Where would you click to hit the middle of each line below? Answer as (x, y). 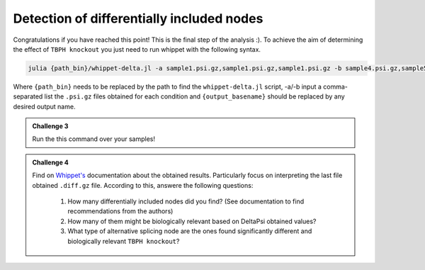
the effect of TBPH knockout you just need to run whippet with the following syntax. (137, 49)
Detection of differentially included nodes (138, 18)
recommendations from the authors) (120, 211)
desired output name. (44, 106)
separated (28, 96)
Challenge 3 (50, 126)
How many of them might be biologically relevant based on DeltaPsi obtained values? (192, 221)
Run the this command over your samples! (94, 139)
